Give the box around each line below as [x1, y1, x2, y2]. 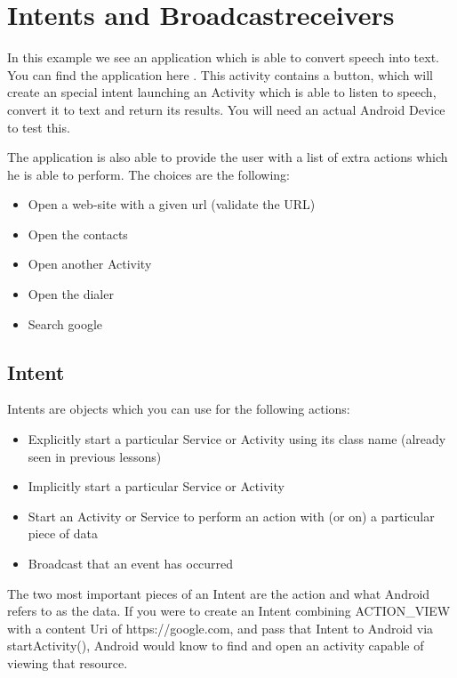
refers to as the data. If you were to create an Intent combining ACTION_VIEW [7, 601, 451, 620]
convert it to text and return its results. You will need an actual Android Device [7, 100, 445, 118]
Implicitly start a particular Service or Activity [28, 477, 285, 496]
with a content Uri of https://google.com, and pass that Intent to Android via [7, 618, 434, 637]
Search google [28, 314, 103, 333]
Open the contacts [28, 224, 128, 243]
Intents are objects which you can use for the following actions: [7, 400, 350, 418]
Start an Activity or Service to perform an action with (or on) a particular [28, 506, 435, 525]
